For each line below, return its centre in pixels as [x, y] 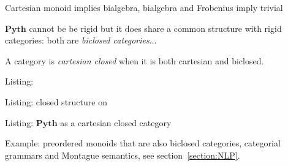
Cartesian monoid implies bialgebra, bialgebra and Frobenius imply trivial [144, 7]
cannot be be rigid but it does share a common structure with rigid [155, 28]
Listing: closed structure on [56, 101]
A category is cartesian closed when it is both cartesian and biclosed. [135, 60]
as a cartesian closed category [116, 122]
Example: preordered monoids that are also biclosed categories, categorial [143, 143]
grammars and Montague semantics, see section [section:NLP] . [123, 155]
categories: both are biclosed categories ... [81, 40]
